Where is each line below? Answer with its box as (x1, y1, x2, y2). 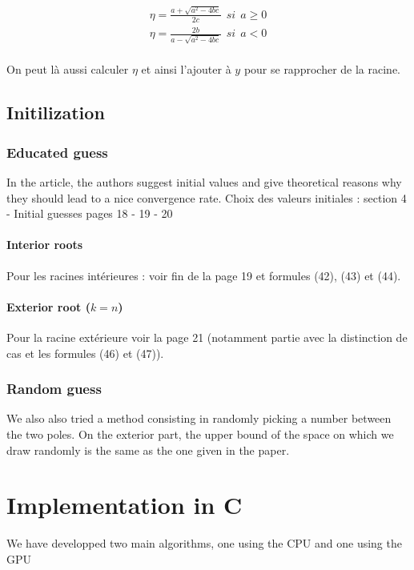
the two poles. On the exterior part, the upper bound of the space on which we (6, 425, 394, 442)
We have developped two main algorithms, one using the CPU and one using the (6, 535, 402, 552)
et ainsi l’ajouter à (141, 61, 231, 78)
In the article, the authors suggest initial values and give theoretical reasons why (6, 174, 402, 190)
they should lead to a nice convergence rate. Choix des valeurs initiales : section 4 (6, 189, 407, 206)
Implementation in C (6, 488, 243, 521)
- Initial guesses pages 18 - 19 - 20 (6, 205, 173, 222)
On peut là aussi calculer (6, 61, 129, 78)
